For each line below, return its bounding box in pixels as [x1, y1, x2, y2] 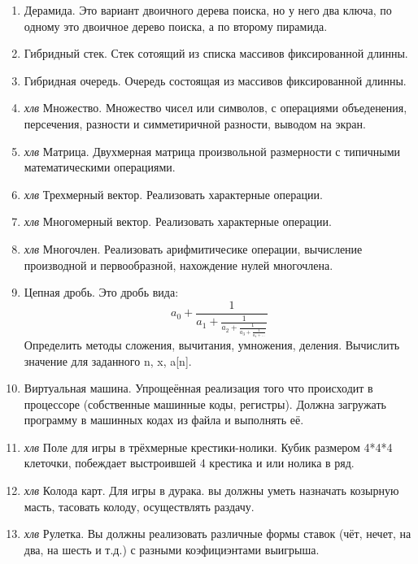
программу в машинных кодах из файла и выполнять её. [24, 411, 304, 428]
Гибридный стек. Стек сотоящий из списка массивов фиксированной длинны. [24, 45, 408, 62]
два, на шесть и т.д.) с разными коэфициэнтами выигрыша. [24, 540, 320, 557]
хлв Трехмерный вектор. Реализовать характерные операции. [24, 185, 323, 202]
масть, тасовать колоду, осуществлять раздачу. [24, 497, 255, 514]
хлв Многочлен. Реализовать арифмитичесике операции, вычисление [24, 240, 363, 257]
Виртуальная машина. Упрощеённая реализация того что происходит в [24, 380, 373, 397]
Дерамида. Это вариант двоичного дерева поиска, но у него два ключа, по [24, 2, 392, 18]
